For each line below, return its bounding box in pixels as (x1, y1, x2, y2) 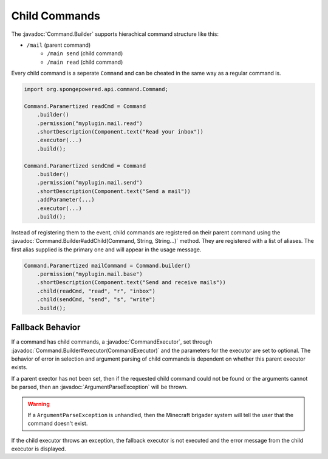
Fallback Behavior (11, 322, 81, 333)
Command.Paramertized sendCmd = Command (24, 162, 146, 169)
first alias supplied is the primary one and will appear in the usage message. (11, 246, 202, 253)
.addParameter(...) (36, 196, 95, 203)
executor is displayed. (11, 445, 66, 452)
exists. (11, 364, 28, 371)
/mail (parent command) (26, 41, 91, 49)
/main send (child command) (47, 50, 123, 57)
